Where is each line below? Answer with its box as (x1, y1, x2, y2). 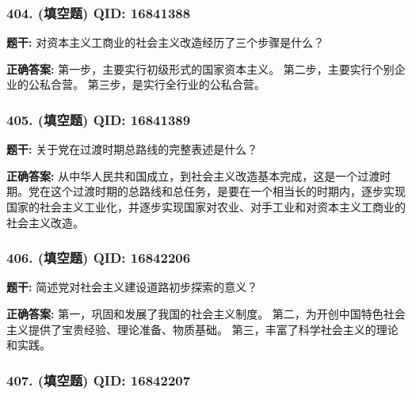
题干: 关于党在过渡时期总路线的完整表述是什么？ (6, 141, 258, 158)
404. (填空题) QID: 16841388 (6, 2, 191, 22)
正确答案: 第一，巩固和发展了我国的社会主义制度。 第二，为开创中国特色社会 (6, 306, 406, 321)
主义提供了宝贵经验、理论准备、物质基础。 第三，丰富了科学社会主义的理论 (6, 321, 399, 337)
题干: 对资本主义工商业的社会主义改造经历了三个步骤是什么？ (6, 34, 325, 51)
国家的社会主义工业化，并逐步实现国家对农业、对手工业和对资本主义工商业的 (6, 199, 406, 215)
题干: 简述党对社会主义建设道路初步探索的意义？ (6, 279, 258, 295)
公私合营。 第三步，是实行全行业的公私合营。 (28, 76, 265, 93)
